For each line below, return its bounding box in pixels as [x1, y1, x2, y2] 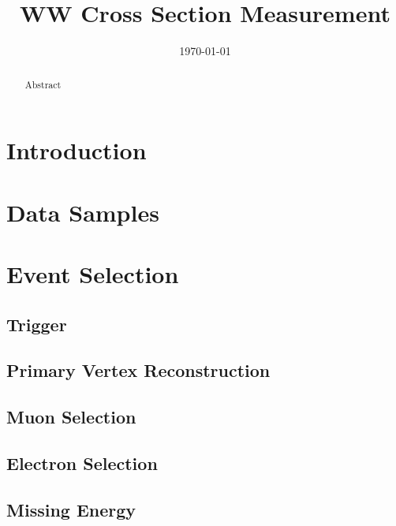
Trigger [6, 311, 67, 336]
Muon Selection [6, 405, 136, 429]
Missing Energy [6, 497, 136, 521]
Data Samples [6, 196, 159, 228]
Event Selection [6, 257, 179, 289]
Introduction [6, 134, 147, 166]
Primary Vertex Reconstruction [6, 358, 271, 382]
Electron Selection [6, 450, 158, 475]
